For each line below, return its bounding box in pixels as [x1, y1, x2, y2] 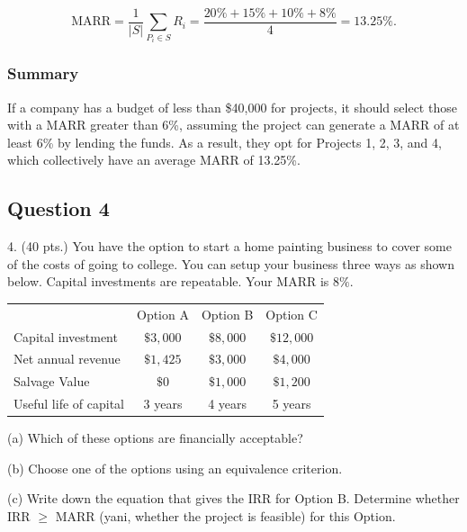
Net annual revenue [13, 349, 121, 368]
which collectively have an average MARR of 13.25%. [7, 150, 301, 169]
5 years [272, 394, 311, 413]
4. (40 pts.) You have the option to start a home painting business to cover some [7, 237, 453, 256]
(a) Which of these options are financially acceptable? [7, 428, 303, 447]
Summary [7, 62, 79, 85]
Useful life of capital [13, 394, 124, 413]
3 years [143, 394, 183, 413]
